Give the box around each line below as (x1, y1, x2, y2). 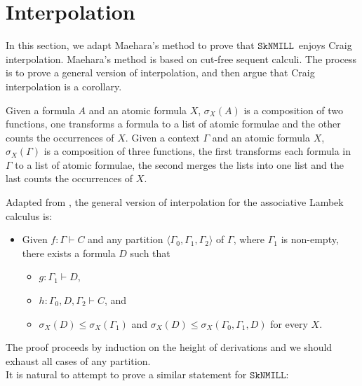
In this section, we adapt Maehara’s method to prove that (6, 38, 255, 53)
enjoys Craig (298, 38, 352, 53)
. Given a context (125, 130, 200, 144)
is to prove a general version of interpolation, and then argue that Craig (6, 65, 315, 80)
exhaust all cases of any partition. (6, 353, 151, 368)
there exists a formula (22, 245, 116, 260)
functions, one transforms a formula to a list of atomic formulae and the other (6, 116, 341, 131)
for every (270, 316, 308, 331)
